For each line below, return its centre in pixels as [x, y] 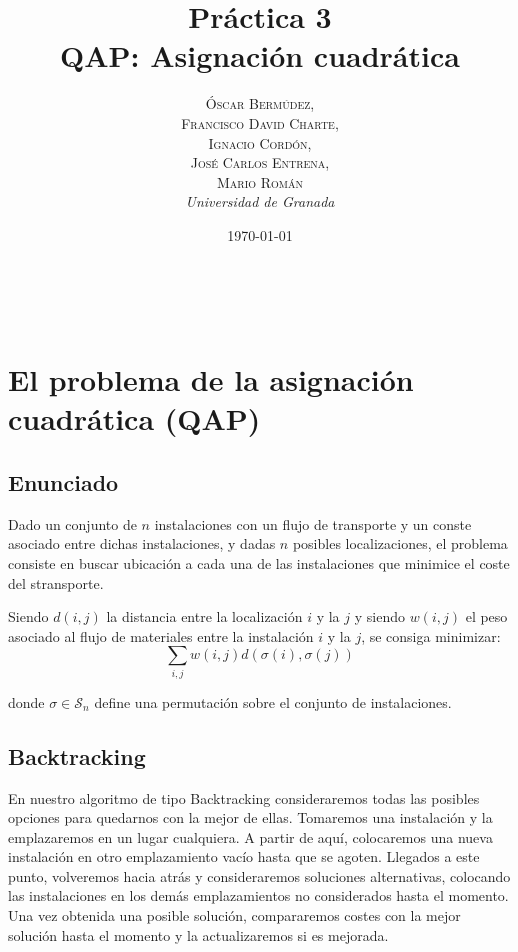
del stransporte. [56, 582]
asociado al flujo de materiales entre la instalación [161, 635]
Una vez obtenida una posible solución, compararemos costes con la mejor [234, 915]
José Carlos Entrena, [260, 162]
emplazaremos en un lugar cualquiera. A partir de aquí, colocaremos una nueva [250, 836]
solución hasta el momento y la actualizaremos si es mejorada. [198, 934]
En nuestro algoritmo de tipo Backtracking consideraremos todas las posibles [244, 797]
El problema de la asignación [211, 379]
